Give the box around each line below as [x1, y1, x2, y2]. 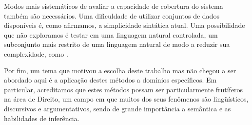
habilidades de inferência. [4, 113, 79, 123]
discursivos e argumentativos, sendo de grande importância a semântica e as [4, 103, 231, 113]
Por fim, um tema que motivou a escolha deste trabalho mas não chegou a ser [4, 65, 236, 75]
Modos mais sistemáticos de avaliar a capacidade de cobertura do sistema [4, 1, 223, 11]
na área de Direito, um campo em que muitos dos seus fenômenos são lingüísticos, [4, 94, 249, 104]
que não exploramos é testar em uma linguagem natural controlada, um [4, 29, 218, 40]
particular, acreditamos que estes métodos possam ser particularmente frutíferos [4, 84, 243, 94]
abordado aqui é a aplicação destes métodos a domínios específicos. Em [4, 75, 217, 85]
